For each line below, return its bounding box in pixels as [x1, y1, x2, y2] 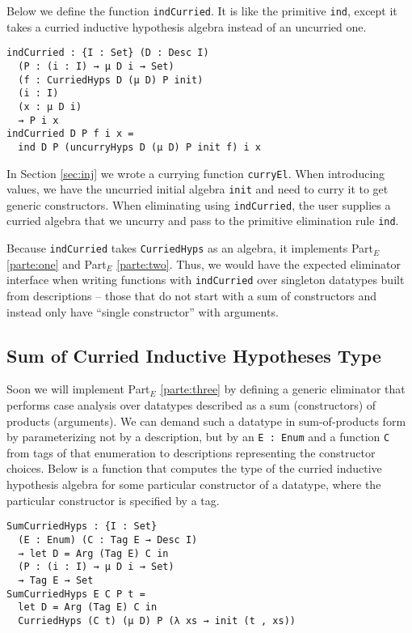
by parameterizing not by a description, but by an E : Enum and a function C [6, 428, 390, 445]
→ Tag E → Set [18, 574, 94, 586]
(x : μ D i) [18, 100, 82, 113]
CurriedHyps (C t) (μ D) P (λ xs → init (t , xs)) [18, 614, 296, 627]
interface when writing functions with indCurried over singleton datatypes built [6, 271, 405, 288]
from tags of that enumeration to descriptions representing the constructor [6, 444, 376, 461]
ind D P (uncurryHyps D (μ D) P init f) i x [18, 141, 261, 153]
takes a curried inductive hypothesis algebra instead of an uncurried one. [6, 18, 367, 35]
